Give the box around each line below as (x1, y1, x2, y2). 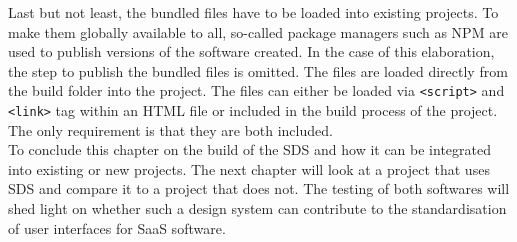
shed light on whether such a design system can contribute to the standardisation (8, 198, 507, 219)
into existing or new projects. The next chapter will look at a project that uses (8, 158, 490, 179)
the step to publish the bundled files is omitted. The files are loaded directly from (8, 60, 508, 81)
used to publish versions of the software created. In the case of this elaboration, (8, 41, 495, 62)
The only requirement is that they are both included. (8, 119, 333, 140)
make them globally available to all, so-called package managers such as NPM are (8, 21, 508, 42)
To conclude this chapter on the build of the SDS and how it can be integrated (8, 139, 491, 160)
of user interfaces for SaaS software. (8, 217, 226, 238)
